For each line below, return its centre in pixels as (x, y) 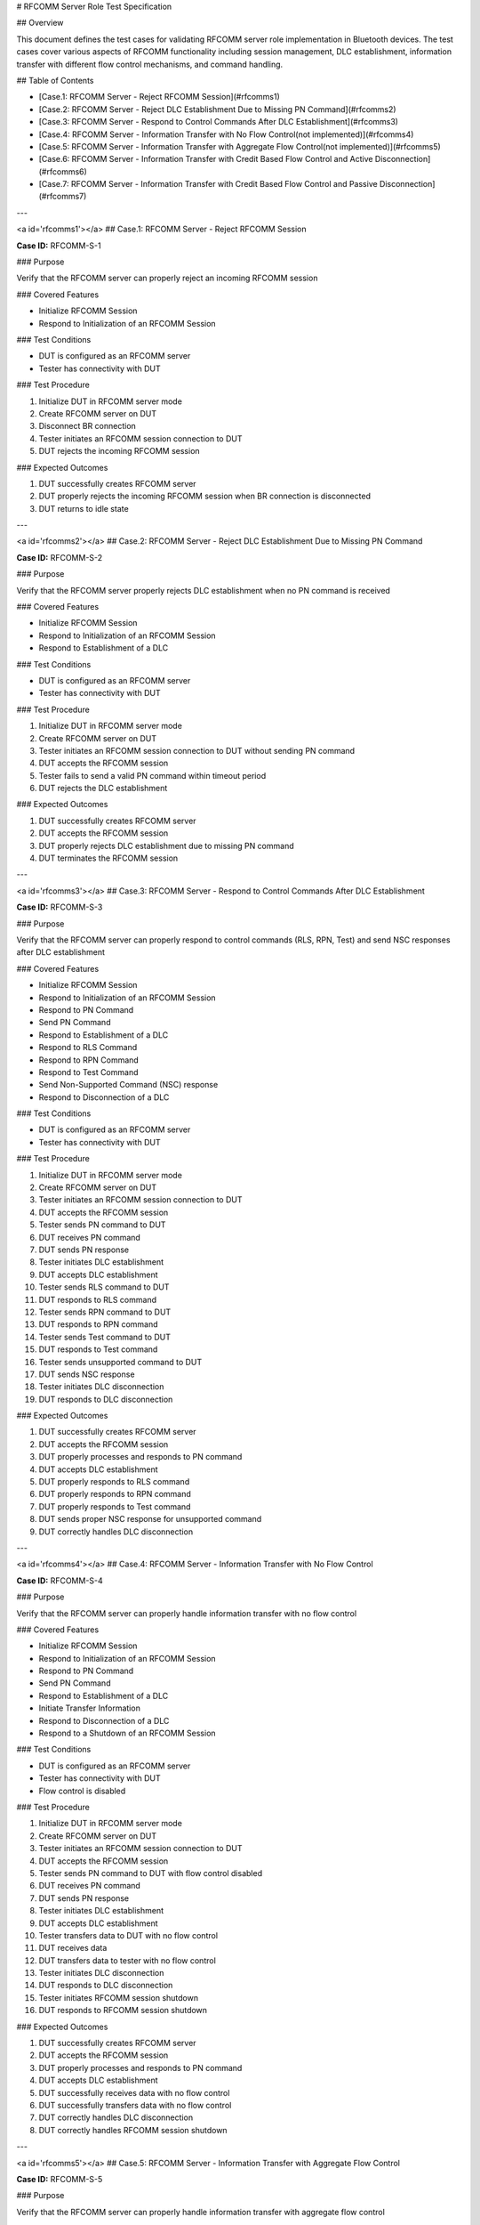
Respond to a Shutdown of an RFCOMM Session (128, 1733)
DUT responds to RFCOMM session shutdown (123, 2011)
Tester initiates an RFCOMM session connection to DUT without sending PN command (197, 750)
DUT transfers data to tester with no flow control (128, 1960)
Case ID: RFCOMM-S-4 (60, 1581)
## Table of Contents (55, 80)
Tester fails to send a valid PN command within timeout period (152, 775)
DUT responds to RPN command (99, 1324)
